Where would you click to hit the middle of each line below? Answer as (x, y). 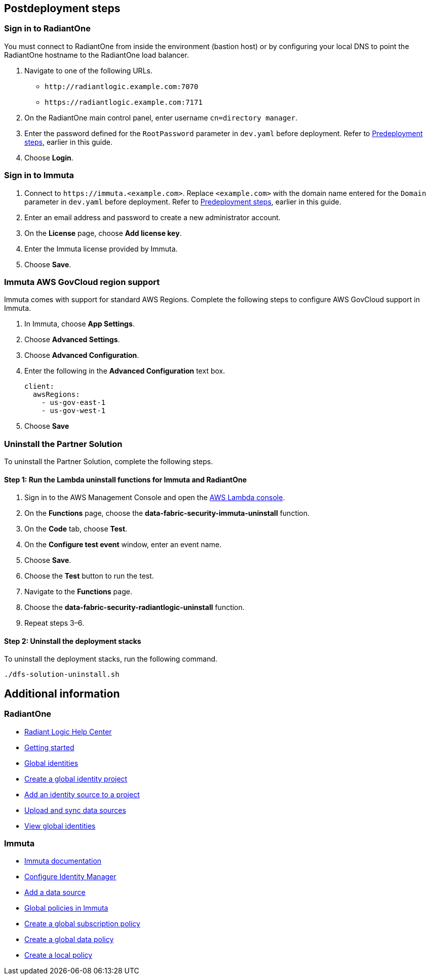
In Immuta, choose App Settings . (80, 324)
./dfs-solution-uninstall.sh (62, 675)
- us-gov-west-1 (73, 411)
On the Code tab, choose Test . (76, 529)
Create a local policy (58, 955)
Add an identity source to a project (82, 794)
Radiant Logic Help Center (68, 731)
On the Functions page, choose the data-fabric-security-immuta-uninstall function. (167, 513)
